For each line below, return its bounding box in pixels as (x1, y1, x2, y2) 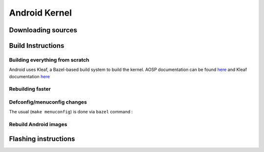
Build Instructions (9, 42, 65, 50)
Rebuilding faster (9, 86, 51, 92)
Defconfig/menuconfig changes (9, 99, 88, 106)
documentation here (9, 73, 50, 79)
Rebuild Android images (9, 121, 67, 128)
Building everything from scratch (9, 56, 89, 63)
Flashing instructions (9, 134, 75, 143)
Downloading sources (9, 26, 78, 34)
